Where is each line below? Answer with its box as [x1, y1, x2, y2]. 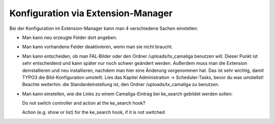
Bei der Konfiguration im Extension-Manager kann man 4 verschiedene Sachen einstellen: [9, 25, 198, 31]
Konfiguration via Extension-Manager [9, 8, 173, 19]
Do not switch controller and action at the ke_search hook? [22, 100, 146, 106]
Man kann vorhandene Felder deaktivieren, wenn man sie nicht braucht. [22, 44, 173, 50]
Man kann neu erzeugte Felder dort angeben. [22, 34, 118, 40]
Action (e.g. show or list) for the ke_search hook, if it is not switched [22, 109, 165, 115]
